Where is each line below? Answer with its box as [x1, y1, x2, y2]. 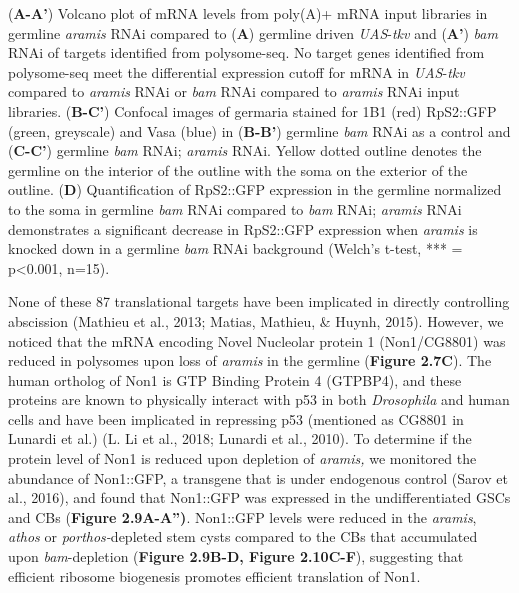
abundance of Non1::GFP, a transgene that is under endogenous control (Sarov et [8, 467, 508, 488]
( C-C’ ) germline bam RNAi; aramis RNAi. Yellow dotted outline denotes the [8, 140, 482, 161]
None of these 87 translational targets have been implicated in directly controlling [8, 291, 510, 312]
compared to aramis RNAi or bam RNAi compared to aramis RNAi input [8, 81, 460, 102]
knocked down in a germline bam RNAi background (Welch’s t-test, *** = [8, 238, 463, 259]
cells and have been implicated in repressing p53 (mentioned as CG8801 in [8, 408, 464, 429]
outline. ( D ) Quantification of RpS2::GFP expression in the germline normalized [8, 179, 502, 200]
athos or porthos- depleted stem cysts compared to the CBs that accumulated [8, 526, 478, 547]
